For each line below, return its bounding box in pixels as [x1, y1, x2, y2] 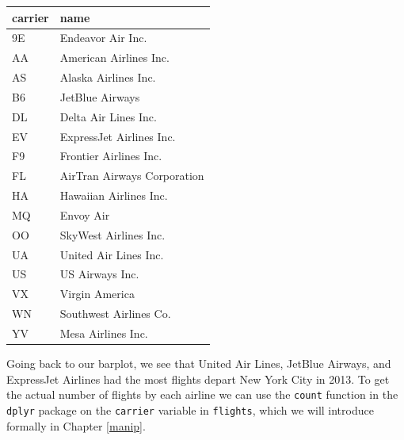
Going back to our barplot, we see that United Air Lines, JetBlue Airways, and [6, 355, 391, 372]
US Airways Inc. [59, 266, 139, 282]
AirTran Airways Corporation [59, 167, 204, 184]
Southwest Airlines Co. [59, 305, 171, 322]
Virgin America [59, 285, 135, 302]
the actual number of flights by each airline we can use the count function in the [6, 386, 398, 403]
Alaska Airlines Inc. [59, 69, 156, 86]
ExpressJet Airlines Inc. [59, 128, 176, 144]
